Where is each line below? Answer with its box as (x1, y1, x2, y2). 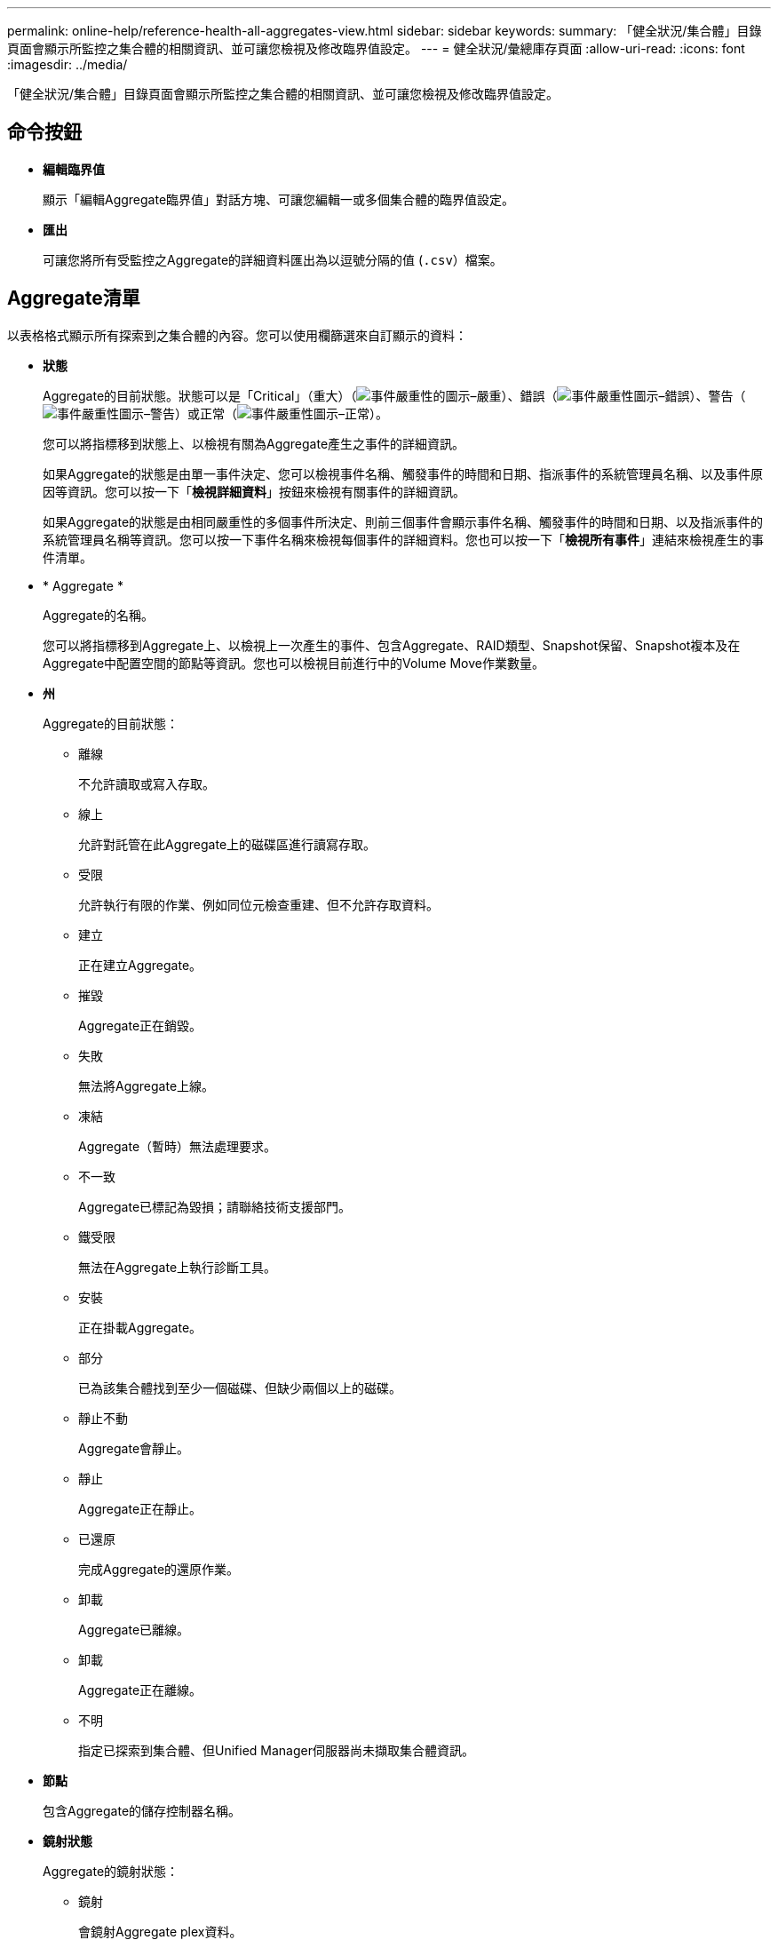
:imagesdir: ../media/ (7, 57, 128, 72)
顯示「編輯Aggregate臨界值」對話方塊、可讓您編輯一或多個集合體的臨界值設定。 (43, 191, 515, 207)
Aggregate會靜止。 (78, 1440, 190, 1456)
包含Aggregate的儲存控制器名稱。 (43, 1802, 242, 1818)
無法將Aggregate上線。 (78, 1077, 215, 1093)
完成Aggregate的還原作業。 (78, 1561, 240, 1577)
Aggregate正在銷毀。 (78, 1017, 202, 1033)
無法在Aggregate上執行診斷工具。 (78, 1259, 277, 1275)
